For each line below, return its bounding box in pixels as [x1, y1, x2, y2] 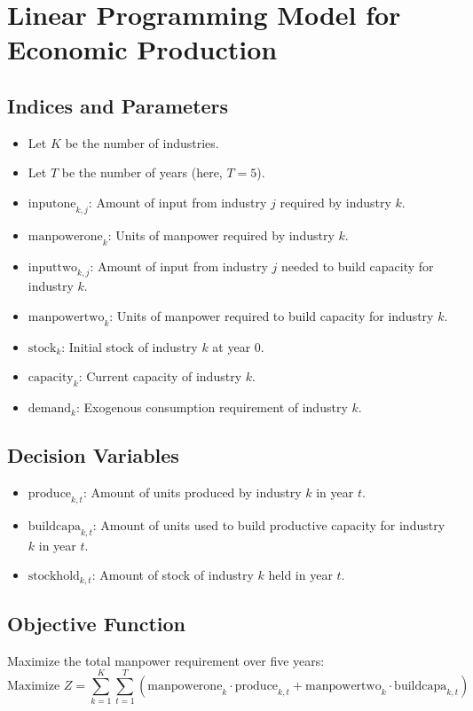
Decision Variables [7, 441, 179, 469]
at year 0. [212, 337, 264, 355]
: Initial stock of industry [61, 337, 198, 355]
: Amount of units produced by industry [83, 482, 302, 501]
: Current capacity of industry [78, 367, 242, 386]
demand [28, 402, 72, 416]
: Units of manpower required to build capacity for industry [109, 306, 434, 324]
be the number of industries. [65, 133, 219, 152]
